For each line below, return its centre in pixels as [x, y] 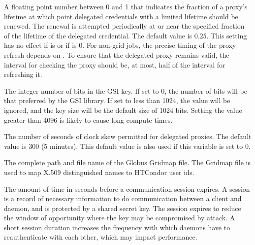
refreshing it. [23, 74]
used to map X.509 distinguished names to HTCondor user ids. [99, 172]
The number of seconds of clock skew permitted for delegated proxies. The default [128, 136]
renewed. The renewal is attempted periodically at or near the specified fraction [124, 26]
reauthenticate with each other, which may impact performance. [101, 237]
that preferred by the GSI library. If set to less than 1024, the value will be [117, 100]
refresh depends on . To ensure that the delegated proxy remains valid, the [117, 54]
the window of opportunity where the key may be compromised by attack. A [120, 218]
